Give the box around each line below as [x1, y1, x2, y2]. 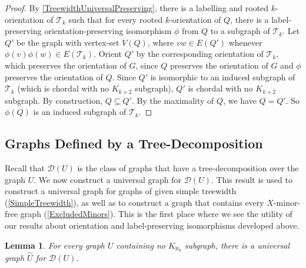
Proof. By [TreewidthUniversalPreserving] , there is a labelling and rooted [5, 2, 269, 13]
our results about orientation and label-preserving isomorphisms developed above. [5, 219, 300, 231]
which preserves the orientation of [5, 59, 127, 71]
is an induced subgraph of [33, 106, 127, 118]
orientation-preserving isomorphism [44, 25, 172, 37]
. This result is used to [211, 173, 292, 185]
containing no [116, 239, 165, 251]
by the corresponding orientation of [136, 48, 264, 60]
